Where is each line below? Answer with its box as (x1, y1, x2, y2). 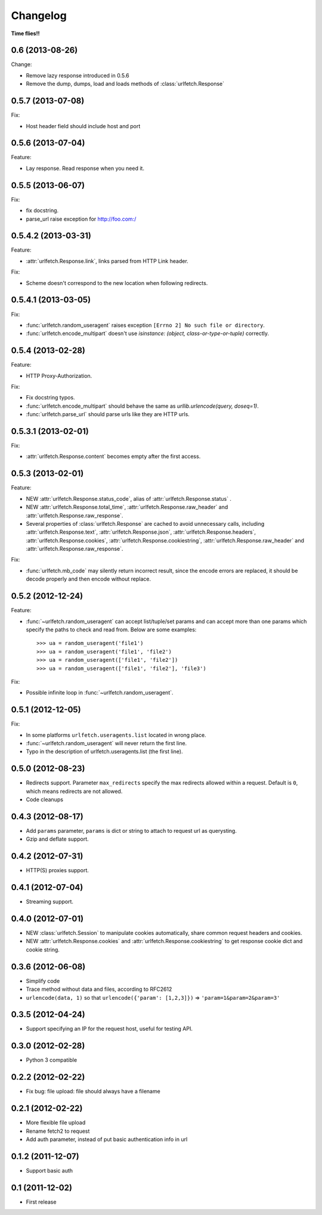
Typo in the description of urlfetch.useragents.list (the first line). (26, 748, 183, 755)
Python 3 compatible (26, 1056, 78, 1064)
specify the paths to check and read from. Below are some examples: (26, 626, 197, 633)
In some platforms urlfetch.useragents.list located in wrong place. (26, 731, 206, 739)
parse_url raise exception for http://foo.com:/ (26, 215, 137, 222)
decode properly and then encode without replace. (26, 575, 151, 582)
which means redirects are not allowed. (26, 788, 123, 795)
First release (26, 1198, 57, 1205)
